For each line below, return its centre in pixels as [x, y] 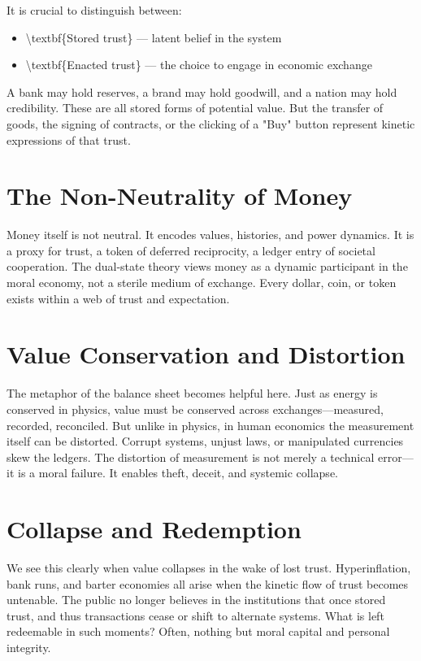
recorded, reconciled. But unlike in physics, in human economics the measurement [210, 425]
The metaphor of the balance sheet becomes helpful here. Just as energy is [192, 393]
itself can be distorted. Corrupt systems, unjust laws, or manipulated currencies [205, 441]
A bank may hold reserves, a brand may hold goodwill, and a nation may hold [202, 91]
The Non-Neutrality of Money [180, 196]
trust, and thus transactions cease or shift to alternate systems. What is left [195, 615]
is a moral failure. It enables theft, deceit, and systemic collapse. [178, 473]
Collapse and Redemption [154, 529]
